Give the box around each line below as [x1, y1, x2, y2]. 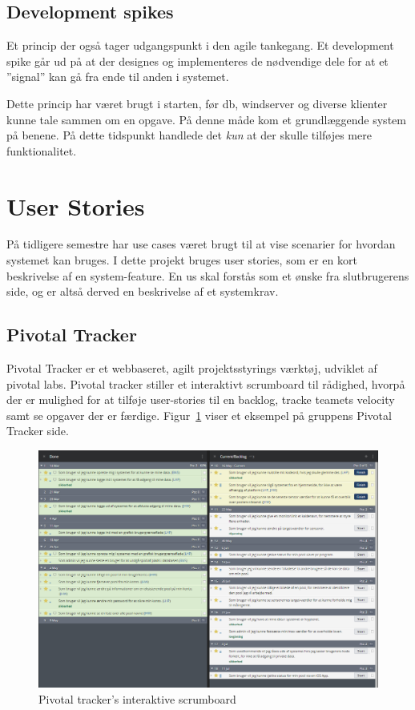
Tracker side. [6, 422, 69, 439]
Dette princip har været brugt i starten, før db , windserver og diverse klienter [6, 95, 388, 111]
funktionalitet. [6, 142, 77, 159]
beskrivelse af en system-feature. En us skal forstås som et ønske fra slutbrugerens [6, 267, 409, 284]
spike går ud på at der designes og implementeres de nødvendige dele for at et [6, 52, 389, 69]
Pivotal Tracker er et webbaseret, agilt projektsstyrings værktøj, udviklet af [6, 360, 377, 377]
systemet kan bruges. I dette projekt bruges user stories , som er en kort [6, 252, 357, 268]
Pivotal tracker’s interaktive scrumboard [38, 690, 236, 707]
